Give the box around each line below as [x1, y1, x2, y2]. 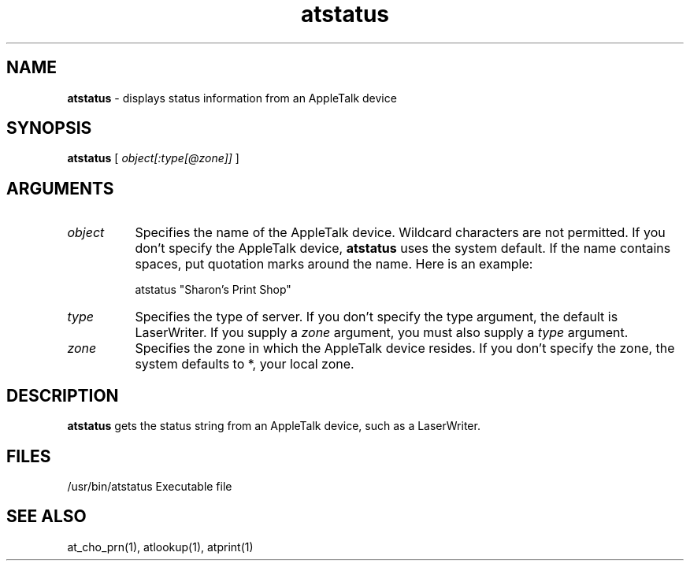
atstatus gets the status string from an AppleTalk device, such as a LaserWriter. [67, 419, 480, 433]
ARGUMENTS [6, 178, 114, 198]
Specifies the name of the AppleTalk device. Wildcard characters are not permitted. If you [135, 224, 666, 241]
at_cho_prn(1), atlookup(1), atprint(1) [67, 539, 254, 554]
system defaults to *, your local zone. [135, 356, 354, 372]
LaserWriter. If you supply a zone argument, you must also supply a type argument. [135, 324, 629, 341]
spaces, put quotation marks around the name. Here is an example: [135, 256, 533, 272]
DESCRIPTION [6, 385, 119, 406]
